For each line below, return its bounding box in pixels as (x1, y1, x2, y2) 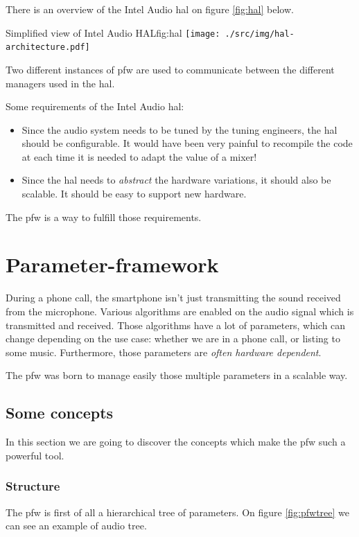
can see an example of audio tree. (6, 518, 147, 533)
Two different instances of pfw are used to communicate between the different (6, 62, 335, 76)
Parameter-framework (6, 250, 219, 279)
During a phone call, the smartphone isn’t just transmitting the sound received (6, 290, 341, 305)
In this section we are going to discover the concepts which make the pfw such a (6, 434, 346, 449)
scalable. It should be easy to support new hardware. (21, 186, 247, 201)
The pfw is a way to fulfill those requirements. (6, 209, 202, 224)
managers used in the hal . (6, 76, 115, 90)
